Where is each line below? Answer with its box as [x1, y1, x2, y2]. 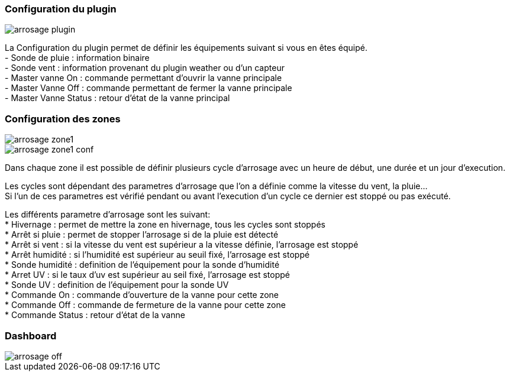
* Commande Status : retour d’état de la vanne [5, 310, 185, 320]
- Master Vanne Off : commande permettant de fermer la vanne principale [5, 83, 292, 93]
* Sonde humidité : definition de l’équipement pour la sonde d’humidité [5, 260, 280, 270]
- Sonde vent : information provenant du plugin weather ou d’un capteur [5, 63, 285, 73]
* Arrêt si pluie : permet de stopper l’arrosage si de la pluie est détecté [5, 229, 279, 240]
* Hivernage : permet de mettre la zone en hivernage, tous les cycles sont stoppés [5, 219, 325, 230]
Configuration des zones [5, 112, 121, 125]
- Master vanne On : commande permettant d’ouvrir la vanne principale [5, 73, 282, 83]
